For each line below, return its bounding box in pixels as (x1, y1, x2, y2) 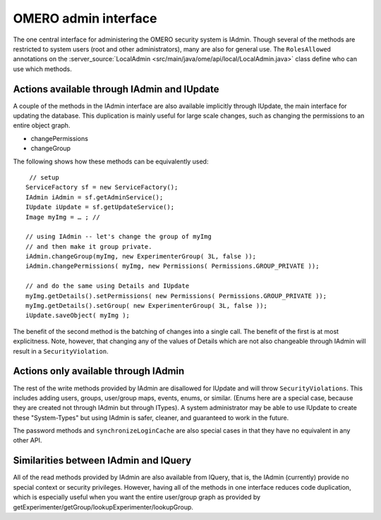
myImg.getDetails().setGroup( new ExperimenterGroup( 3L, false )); (25, 302, 267, 310)
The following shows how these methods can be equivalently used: (13, 157, 209, 166)
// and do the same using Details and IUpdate (25, 282, 190, 290)
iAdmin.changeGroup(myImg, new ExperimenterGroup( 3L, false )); (25, 252, 257, 261)
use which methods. (13, 64, 72, 73)
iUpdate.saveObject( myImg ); (25, 311, 131, 320)
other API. (13, 436, 42, 445)
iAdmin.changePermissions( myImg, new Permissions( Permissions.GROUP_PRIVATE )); (25, 262, 320, 271)
